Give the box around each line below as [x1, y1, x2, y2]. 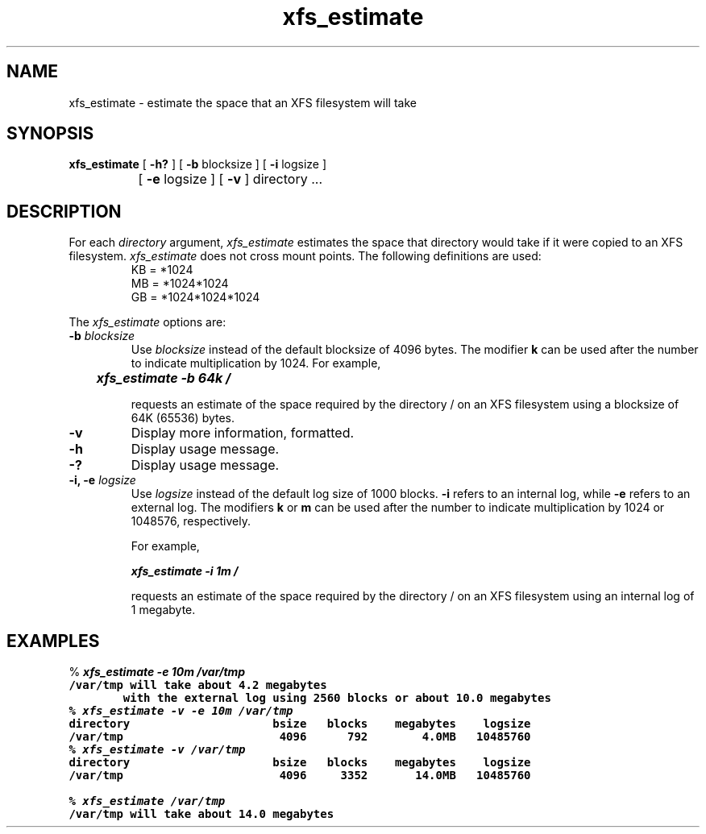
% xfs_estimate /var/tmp [69, 795, 226, 808]
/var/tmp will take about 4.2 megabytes [69, 678, 327, 692]
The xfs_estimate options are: [69, 315, 226, 330]
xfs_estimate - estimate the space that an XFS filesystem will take [69, 95, 417, 110]
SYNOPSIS [6, 123, 94, 144]
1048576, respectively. [131, 514, 251, 529]
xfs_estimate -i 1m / [131, 564, 239, 579]
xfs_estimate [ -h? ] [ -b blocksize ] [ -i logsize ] [69, 157, 327, 172]
